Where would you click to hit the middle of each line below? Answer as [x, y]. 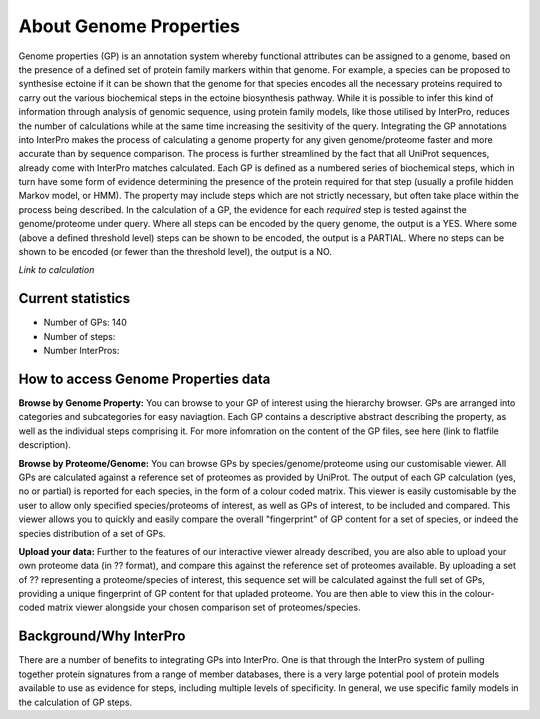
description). [45, 445]
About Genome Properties [129, 26]
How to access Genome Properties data [144, 378]
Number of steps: [79, 336]
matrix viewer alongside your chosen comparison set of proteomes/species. [203, 607]
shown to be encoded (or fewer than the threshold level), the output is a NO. [175, 252]
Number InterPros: [81, 351]
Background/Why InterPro [102, 636]
